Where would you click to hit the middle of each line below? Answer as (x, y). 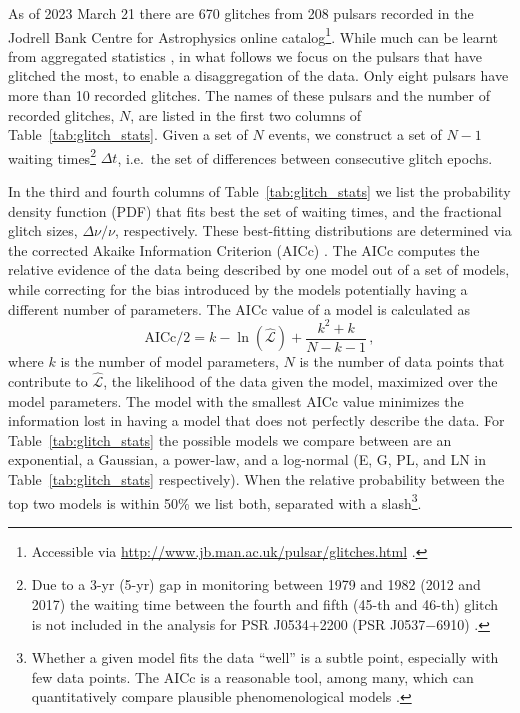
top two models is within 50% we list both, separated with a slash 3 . (215, 501)
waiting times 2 (52, 156)
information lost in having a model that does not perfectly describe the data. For (256, 420)
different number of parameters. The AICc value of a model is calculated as (239, 308)
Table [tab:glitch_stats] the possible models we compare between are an (230, 439)
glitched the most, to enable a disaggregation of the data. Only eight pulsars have (258, 75)
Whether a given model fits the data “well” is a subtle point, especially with (265, 657)
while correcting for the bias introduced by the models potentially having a (238, 289)
